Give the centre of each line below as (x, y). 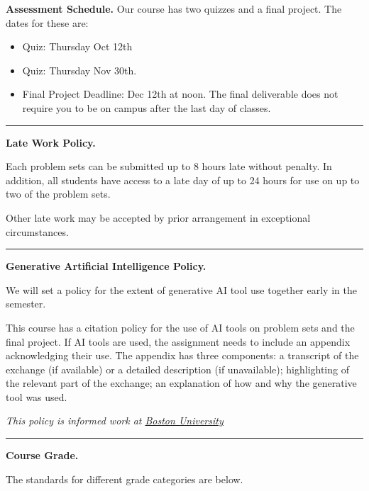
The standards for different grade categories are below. (125, 479)
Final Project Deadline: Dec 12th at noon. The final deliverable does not (180, 94)
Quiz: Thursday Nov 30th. (79, 70)
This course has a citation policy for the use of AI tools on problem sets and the (180, 327)
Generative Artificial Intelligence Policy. (106, 266)
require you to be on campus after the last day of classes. (147, 107)
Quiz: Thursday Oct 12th (77, 46)
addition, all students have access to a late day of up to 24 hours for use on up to (183, 180)
